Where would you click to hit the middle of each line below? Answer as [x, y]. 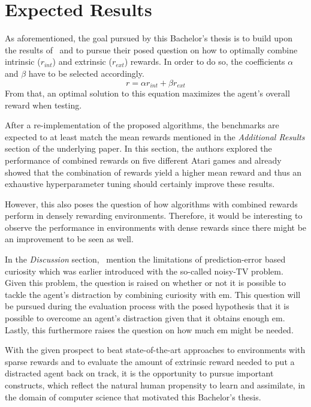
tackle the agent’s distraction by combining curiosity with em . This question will [153, 294]
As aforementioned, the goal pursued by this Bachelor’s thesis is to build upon [149, 38]
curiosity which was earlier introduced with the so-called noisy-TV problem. [144, 271]
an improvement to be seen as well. [69, 239]
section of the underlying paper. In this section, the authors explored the [138, 148]
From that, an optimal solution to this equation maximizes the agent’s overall [147, 93]
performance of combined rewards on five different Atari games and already [143, 160]
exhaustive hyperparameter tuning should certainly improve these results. [140, 184]
